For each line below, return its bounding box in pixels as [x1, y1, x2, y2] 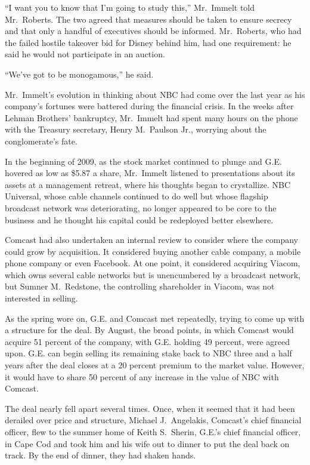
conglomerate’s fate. [5, 134, 77, 147]
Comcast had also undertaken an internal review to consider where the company [5, 233, 298, 246]
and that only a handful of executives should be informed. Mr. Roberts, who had [5, 24, 302, 37]
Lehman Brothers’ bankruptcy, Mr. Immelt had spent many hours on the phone [5, 111, 298, 124]
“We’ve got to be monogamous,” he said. [5, 67, 154, 80]
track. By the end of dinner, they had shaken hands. [5, 449, 196, 461]
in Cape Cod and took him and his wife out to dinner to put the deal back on [5, 437, 290, 449]
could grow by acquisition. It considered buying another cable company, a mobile [5, 245, 301, 257]
